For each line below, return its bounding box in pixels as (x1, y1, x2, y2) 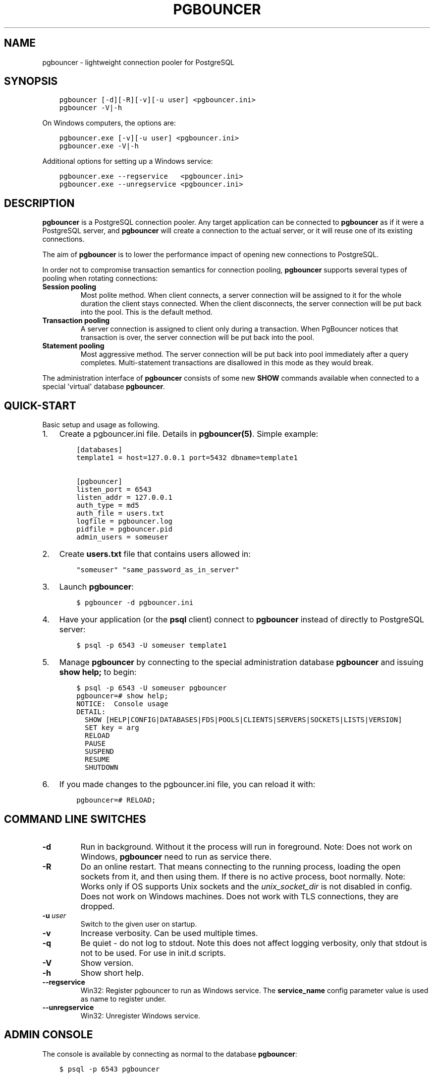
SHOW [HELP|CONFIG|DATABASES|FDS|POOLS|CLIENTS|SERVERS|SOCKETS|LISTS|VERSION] (85, 716, 402, 724)
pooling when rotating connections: (42, 274, 158, 283)
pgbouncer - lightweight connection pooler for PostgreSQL (42, 58, 235, 67)
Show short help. (80, 967, 144, 978)
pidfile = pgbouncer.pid (76, 525, 173, 534)
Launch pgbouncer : (59, 582, 134, 592)
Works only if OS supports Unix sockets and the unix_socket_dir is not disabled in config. (80, 881, 412, 891)
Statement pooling (42, 341, 105, 350)
